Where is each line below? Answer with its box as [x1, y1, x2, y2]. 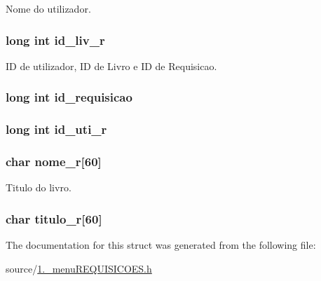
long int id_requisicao [6, 88, 132, 106]
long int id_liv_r [6, 31, 105, 48]
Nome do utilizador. [6, 1, 91, 15]
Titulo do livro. [6, 180, 71, 195]
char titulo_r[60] [6, 210, 102, 227]
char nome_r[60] [6, 153, 102, 170]
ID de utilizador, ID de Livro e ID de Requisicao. [6, 58, 217, 73]
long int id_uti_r [6, 121, 107, 138]
